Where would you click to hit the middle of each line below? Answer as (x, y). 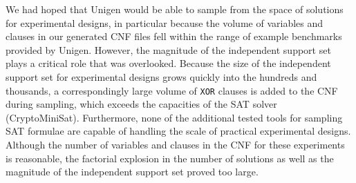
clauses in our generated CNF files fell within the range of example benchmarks (174, 36)
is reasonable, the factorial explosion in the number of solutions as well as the (170, 158)
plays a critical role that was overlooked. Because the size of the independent (168, 63)
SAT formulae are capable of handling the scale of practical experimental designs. (178, 131)
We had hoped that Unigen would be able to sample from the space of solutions (175, 9)
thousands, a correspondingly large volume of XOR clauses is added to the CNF (172, 90)
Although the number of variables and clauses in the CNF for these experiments (175, 144)
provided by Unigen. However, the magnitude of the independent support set (168, 49)
